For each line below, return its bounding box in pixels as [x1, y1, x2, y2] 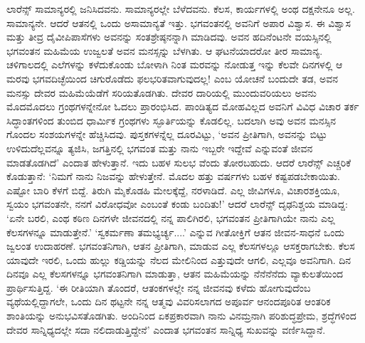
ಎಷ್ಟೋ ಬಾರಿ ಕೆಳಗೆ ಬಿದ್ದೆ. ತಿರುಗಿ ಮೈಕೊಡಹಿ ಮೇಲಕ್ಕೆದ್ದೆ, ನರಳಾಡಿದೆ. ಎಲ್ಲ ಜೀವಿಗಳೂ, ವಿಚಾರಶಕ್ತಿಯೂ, [6, 182, 340, 197]
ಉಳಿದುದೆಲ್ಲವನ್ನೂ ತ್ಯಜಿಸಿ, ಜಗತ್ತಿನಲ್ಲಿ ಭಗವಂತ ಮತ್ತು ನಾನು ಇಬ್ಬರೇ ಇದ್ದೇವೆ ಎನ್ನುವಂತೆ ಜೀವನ [6, 140, 313, 155]
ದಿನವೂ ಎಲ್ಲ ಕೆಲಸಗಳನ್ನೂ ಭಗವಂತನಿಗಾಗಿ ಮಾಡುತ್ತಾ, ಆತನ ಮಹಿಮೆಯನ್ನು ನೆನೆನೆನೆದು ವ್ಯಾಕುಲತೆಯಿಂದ [6, 266, 344, 281]
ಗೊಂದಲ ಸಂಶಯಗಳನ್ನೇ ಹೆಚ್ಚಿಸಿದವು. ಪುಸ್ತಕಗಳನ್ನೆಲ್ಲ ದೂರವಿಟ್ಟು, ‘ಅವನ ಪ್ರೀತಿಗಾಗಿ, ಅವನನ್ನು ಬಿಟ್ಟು [6, 127, 327, 142]
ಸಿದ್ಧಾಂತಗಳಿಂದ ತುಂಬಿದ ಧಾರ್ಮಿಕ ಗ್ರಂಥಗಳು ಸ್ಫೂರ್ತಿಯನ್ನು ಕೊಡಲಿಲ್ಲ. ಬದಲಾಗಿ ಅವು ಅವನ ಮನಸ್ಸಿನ [6, 112, 337, 127]
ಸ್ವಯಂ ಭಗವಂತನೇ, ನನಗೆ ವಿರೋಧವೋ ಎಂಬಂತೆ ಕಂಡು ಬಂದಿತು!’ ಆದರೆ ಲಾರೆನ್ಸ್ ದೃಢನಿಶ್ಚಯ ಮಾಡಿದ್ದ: [6, 196, 348, 211]
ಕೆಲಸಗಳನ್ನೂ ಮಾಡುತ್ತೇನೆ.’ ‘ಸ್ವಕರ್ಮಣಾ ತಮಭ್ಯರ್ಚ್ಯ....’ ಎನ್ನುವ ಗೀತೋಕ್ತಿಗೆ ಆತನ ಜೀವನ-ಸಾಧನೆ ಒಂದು [6, 224, 345, 239]
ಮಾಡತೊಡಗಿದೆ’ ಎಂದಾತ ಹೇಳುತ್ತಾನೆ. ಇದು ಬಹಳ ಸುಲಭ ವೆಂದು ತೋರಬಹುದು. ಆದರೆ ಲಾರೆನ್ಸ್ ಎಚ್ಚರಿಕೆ [6, 154, 351, 169]
